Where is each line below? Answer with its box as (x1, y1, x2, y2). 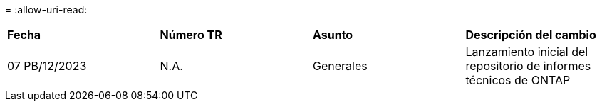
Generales (313, 59, 368, 73)
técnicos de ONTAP (465, 73, 571, 87)
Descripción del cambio (465, 28, 596, 42)
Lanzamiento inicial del (465, 45, 588, 59)
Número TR (160, 28, 222, 42)
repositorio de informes (465, 59, 591, 73)
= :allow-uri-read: (5, 4, 88, 16)
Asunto (313, 28, 353, 42)
